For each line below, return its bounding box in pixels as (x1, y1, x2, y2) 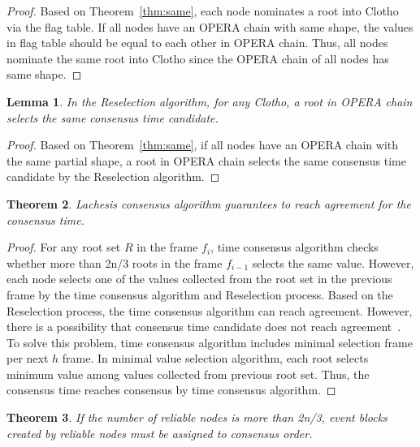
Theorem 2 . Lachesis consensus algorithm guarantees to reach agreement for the (6, 195, 411, 212)
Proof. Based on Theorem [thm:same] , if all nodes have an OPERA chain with (6, 136, 399, 153)
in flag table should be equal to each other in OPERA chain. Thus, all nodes (6, 34, 388, 51)
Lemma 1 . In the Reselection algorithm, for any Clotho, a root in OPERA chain (6, 92, 413, 110)
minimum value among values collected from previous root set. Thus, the (6, 365, 370, 382)
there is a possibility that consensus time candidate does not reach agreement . (6, 318, 401, 335)
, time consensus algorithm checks (210, 239, 379, 256)
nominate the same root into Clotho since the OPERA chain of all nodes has (6, 49, 389, 67)
